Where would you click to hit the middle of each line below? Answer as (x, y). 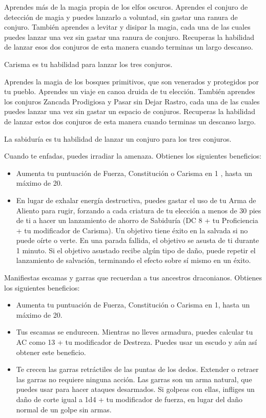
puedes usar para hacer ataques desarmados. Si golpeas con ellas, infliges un (135, 389)
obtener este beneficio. (51, 352)
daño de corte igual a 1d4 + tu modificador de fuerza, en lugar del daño (129, 399)
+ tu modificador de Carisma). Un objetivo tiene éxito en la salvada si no (132, 230)
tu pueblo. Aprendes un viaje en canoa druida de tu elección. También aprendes (130, 91)
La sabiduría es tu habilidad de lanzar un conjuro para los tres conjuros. (118, 138)
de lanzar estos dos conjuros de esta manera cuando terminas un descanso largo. (130, 121)
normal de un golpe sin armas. (64, 409)
